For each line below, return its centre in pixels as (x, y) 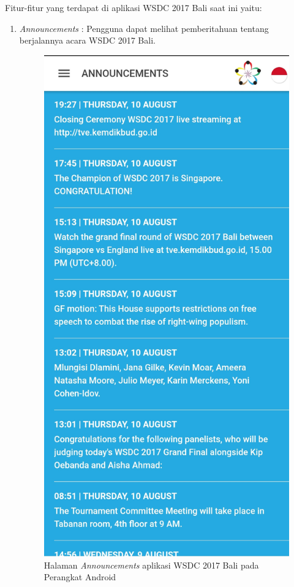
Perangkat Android (80, 577)
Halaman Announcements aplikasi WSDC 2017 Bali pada (151, 565)
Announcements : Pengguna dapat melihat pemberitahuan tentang (144, 28)
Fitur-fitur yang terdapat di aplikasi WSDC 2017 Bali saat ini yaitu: (134, 7)
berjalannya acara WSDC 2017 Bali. (87, 40)
